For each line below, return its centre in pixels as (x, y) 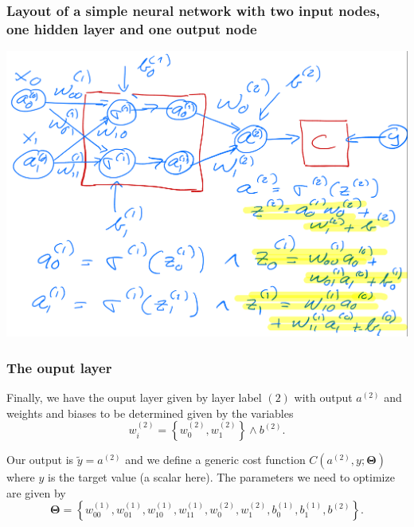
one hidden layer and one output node (132, 28)
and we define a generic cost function (215, 460)
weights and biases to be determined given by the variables (150, 413)
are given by (36, 492)
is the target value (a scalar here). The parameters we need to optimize (221, 477)
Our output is (40, 460)
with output (323, 397)
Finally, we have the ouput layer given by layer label (134, 397)
